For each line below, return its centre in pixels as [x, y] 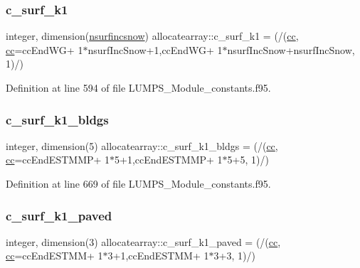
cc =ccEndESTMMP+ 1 [58, 160]
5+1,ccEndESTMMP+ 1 [169, 160]
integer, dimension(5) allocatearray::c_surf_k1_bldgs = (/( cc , [142, 145]
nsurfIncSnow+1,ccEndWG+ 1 [155, 49]
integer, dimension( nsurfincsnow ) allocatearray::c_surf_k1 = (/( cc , [152, 36]
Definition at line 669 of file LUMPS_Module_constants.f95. [138, 183]
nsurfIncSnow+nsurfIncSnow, [291, 49]
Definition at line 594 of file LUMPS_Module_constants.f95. [138, 87]
